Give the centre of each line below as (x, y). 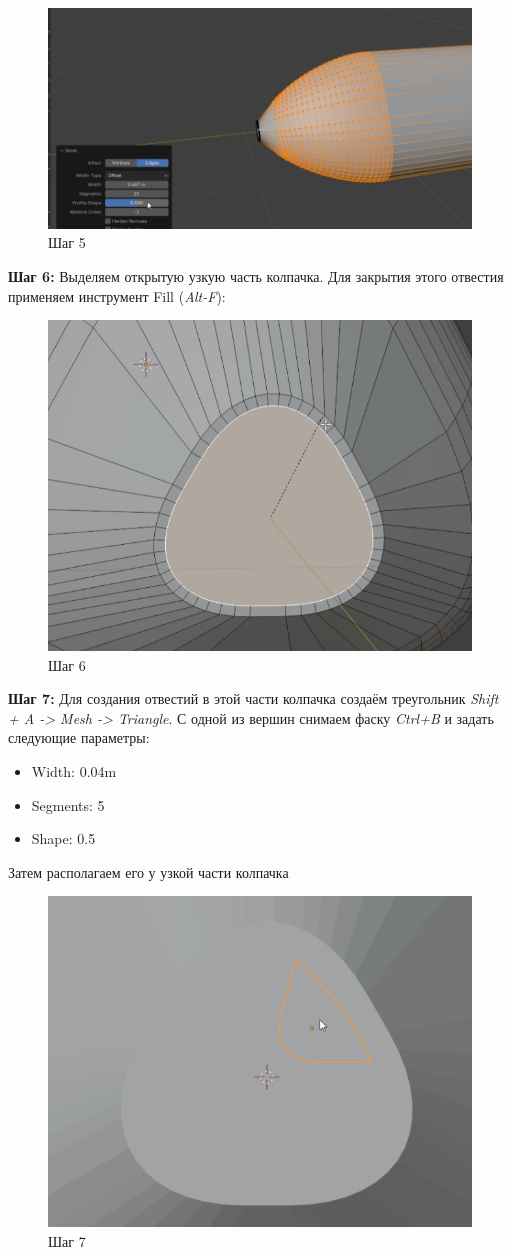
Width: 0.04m (74, 770)
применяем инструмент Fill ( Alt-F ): (117, 295)
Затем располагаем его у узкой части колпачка (148, 871)
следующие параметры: (79, 737)
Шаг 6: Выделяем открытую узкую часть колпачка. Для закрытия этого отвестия (256, 275)
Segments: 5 (68, 804)
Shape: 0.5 (63, 838)
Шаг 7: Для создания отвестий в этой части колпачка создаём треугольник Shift (253, 698)
